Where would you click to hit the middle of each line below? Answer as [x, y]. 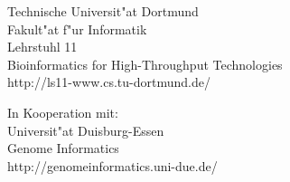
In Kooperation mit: [63, 112]
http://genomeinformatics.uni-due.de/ [112, 165]
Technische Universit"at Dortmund [103, 11]
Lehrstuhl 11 [42, 47]
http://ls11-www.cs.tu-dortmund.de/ [109, 82]
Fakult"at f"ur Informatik [77, 29]
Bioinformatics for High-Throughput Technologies [145, 64]
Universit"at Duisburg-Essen [86, 130]
